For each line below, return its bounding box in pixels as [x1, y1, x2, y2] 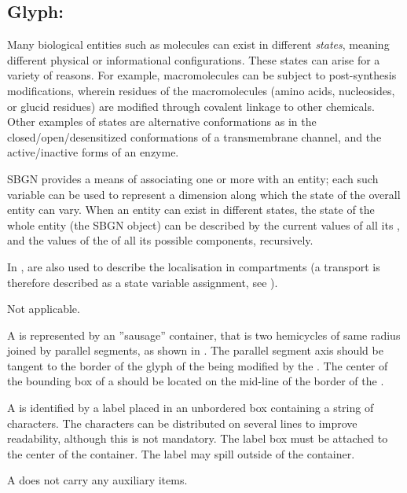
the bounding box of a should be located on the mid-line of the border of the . [7, 373, 384, 389]
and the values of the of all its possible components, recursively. [7, 232, 313, 248]
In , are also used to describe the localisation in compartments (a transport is [7, 258, 380, 274]
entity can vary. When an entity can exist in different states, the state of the [7, 201, 375, 218]
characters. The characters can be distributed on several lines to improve [7, 414, 357, 431]
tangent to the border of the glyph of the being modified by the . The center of [7, 357, 388, 373]
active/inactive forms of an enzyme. [7, 144, 179, 160]
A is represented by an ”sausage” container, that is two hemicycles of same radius [7, 326, 401, 343]
